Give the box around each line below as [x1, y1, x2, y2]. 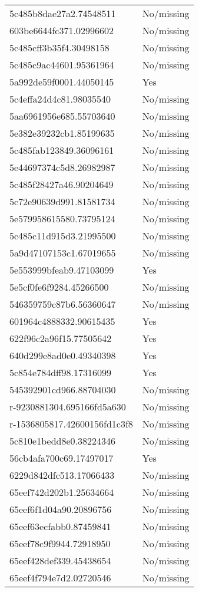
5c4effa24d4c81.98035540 [9, 92, 111, 106]
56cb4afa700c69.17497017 [9, 451, 114, 465]
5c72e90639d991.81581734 [9, 195, 115, 208]
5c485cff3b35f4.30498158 [9, 41, 110, 54]
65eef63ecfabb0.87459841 [9, 519, 111, 533]
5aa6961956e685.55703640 [9, 109, 115, 123]
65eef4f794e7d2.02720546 [9, 571, 111, 584]
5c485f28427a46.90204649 [9, 177, 114, 191]
